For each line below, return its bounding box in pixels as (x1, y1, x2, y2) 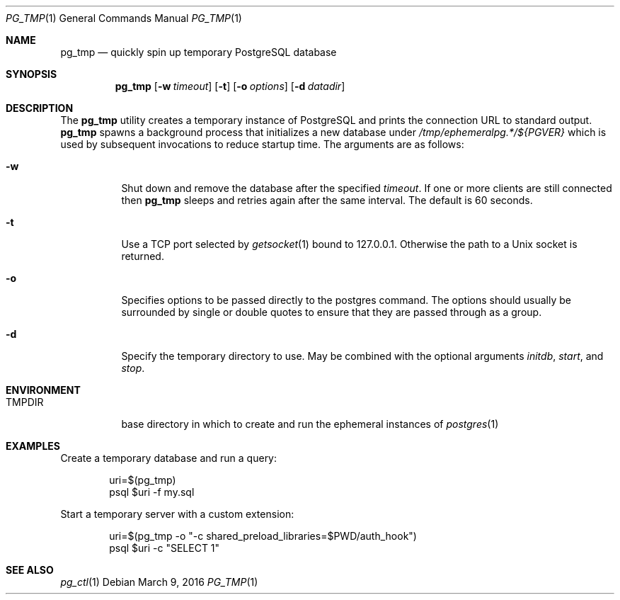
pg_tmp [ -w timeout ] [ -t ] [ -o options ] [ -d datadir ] (115, 80, 345, 92)
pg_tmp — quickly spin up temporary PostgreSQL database (60, 46, 337, 58)
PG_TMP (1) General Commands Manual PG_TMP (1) (6, 12, 242, 24)
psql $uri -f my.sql (109, 486, 195, 498)
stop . (121, 362, 145, 374)
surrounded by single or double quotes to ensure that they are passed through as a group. (121, 306, 542, 318)
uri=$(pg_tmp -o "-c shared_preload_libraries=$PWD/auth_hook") (109, 530, 417, 542)
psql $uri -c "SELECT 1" (109, 542, 220, 554)
